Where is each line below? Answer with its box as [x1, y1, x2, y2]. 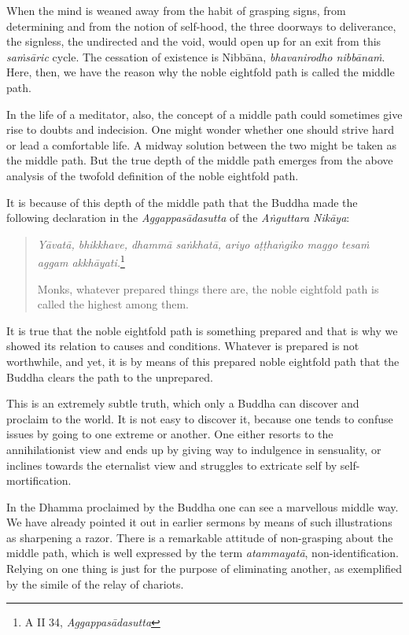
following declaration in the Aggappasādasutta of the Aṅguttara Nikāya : [6, 209, 350, 226]
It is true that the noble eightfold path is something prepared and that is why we [6, 322, 398, 338]
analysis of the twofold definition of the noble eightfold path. [6, 167, 299, 183]
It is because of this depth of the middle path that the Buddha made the [6, 194, 358, 210]
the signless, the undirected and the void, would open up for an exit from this [6, 33, 381, 50]
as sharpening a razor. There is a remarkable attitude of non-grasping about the [6, 529, 393, 545]
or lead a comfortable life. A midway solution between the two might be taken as [6, 136, 397, 153]
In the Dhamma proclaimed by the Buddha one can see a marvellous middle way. [6, 498, 399, 515]
